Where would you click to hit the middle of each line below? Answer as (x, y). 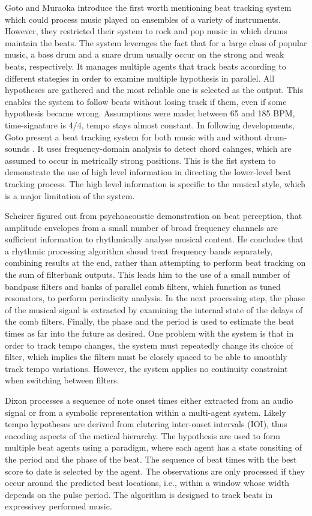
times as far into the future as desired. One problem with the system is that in (149, 333)
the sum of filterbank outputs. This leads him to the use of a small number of (148, 274)
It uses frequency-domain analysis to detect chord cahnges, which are (164, 148)
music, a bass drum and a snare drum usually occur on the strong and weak (145, 54)
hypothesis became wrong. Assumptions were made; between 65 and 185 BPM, (150, 113)
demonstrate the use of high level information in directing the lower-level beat (148, 172)
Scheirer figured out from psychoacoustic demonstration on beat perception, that (154, 216)
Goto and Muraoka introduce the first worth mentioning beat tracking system (148, 7)
